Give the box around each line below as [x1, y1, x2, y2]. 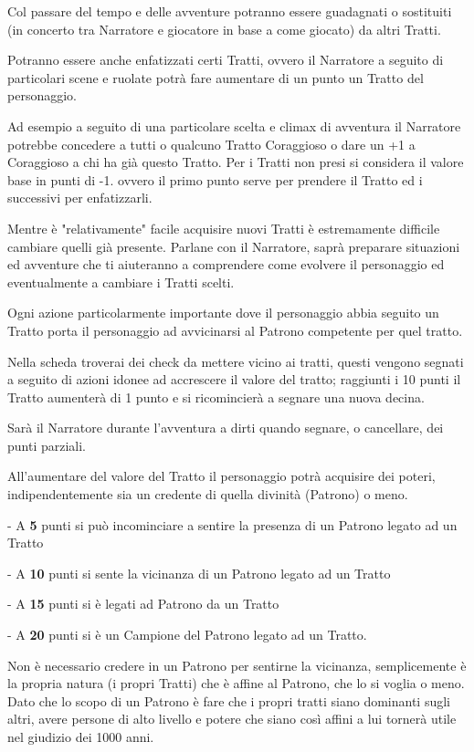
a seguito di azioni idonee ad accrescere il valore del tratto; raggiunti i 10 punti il [7, 370, 461, 389]
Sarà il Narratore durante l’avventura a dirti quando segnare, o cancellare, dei [7, 418, 444, 437]
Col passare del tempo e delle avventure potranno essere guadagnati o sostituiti [7, 2, 452, 20]
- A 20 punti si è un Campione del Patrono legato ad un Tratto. [7, 625, 367, 644]
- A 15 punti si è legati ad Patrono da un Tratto [7, 594, 279, 613]
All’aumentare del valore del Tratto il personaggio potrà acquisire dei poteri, [7, 466, 436, 486]
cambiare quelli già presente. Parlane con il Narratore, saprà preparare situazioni [7, 236, 460, 256]
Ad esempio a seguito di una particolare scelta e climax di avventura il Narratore [7, 116, 461, 135]
